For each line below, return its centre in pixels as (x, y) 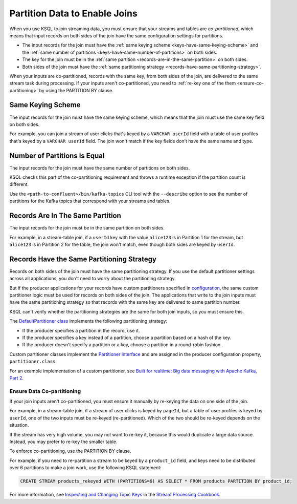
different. (19, 184)
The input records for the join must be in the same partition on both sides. (87, 228)
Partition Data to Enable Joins (73, 13)
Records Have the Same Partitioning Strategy (83, 259)
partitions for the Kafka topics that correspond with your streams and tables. (90, 201)
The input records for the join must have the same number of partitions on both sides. (100, 168)
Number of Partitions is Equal (57, 155)
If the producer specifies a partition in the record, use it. (81, 330)
